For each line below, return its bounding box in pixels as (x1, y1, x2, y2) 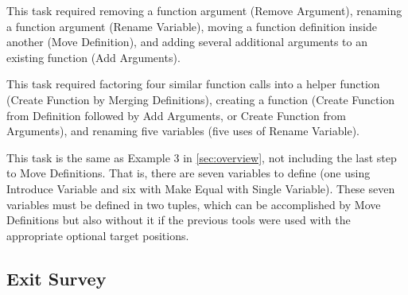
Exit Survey (6, 266, 107, 290)
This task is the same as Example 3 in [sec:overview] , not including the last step (6, 149, 397, 165)
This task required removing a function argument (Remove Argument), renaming (6, 2, 402, 18)
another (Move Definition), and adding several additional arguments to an (6, 33, 367, 50)
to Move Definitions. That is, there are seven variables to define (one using (6, 165, 371, 181)
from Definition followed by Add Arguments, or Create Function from (6, 107, 346, 123)
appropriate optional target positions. (6, 227, 189, 243)
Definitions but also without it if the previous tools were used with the (6, 212, 351, 228)
